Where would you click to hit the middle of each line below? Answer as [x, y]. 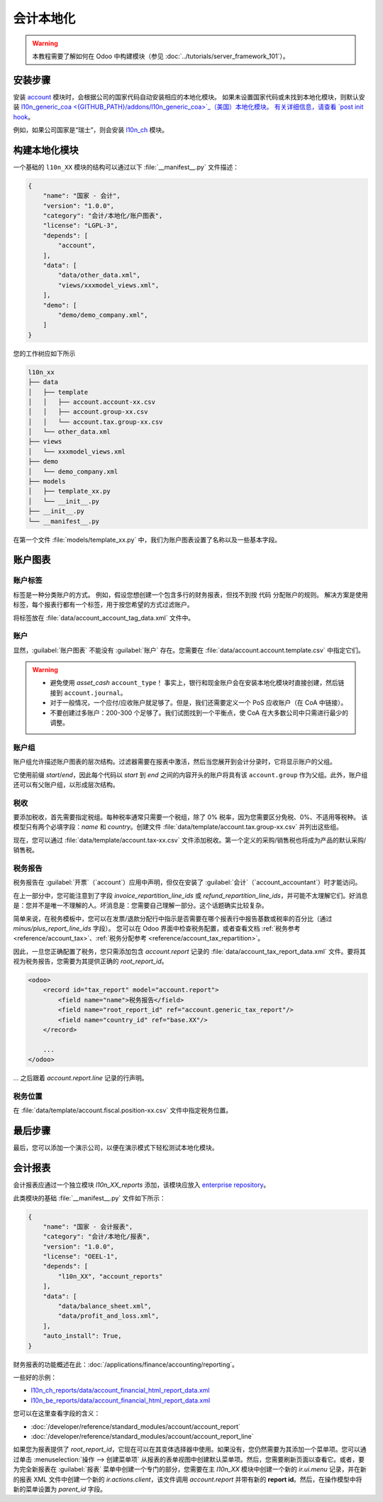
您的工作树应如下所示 [44, 353]
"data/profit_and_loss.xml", [109, 1316]
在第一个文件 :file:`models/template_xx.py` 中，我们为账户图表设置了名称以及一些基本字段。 [147, 539]
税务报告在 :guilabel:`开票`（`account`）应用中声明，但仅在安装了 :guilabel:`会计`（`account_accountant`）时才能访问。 [187, 882]
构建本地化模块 [46, 150]
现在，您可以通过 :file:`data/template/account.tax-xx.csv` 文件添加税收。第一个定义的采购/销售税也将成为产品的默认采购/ [190, 840]
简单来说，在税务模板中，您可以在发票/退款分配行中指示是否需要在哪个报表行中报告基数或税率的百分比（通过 [173, 919]
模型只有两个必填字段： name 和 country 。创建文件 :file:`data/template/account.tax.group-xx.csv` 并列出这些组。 [178, 827]
